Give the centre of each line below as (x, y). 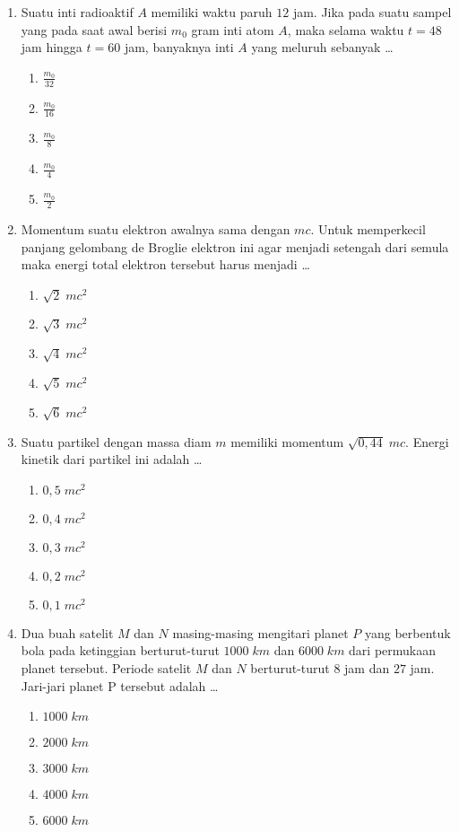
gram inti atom (233, 29)
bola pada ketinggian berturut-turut (120, 650)
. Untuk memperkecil (368, 228)
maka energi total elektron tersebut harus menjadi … (165, 264)
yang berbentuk (407, 632)
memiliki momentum (287, 441)
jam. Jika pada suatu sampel (372, 12)
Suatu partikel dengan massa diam (116, 441)
